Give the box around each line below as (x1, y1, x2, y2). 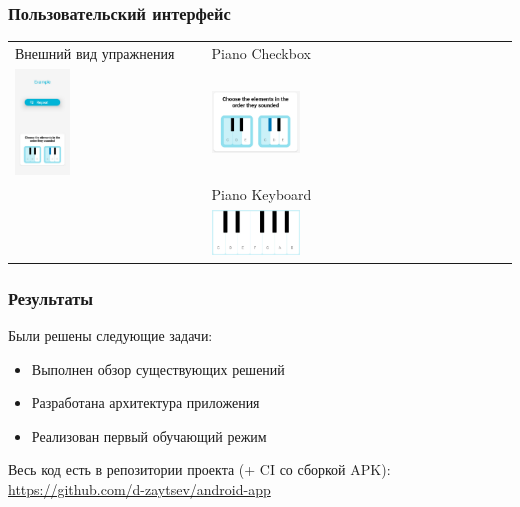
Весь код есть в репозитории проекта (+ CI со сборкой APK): (8, 459, 391, 480)
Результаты (8, 285, 94, 310)
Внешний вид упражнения (15, 42, 175, 63)
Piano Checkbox (211, 42, 311, 63)
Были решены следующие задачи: (8, 324, 213, 345)
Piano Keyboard (211, 183, 312, 204)
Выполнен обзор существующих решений (31, 358, 285, 379)
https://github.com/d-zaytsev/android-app (8, 478, 271, 499)
